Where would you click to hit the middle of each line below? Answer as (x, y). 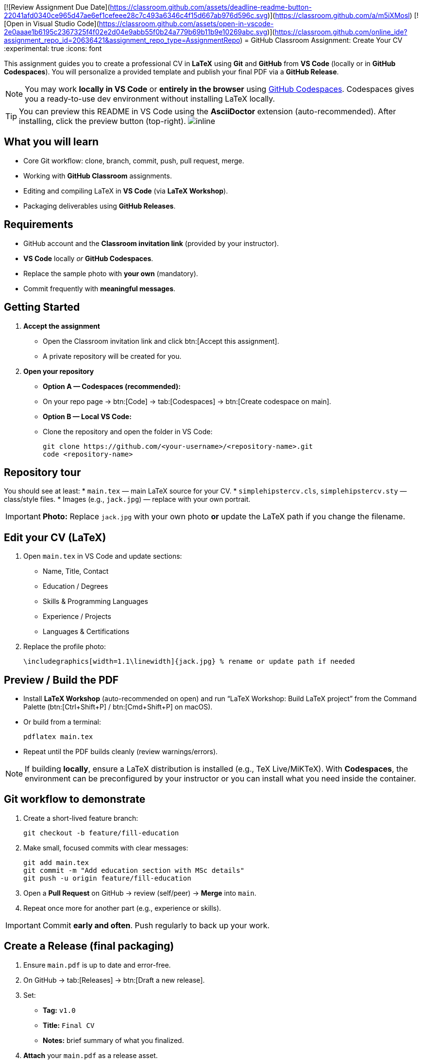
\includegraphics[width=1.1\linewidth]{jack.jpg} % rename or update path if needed (189, 662)
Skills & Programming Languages (95, 601)
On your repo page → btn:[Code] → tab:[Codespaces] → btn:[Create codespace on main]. (187, 401)
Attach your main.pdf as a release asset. (91, 1055)
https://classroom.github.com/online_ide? (341, 32)
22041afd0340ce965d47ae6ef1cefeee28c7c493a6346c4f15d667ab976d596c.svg (136, 15)
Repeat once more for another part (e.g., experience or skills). (122, 908)
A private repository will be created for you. (112, 356)
